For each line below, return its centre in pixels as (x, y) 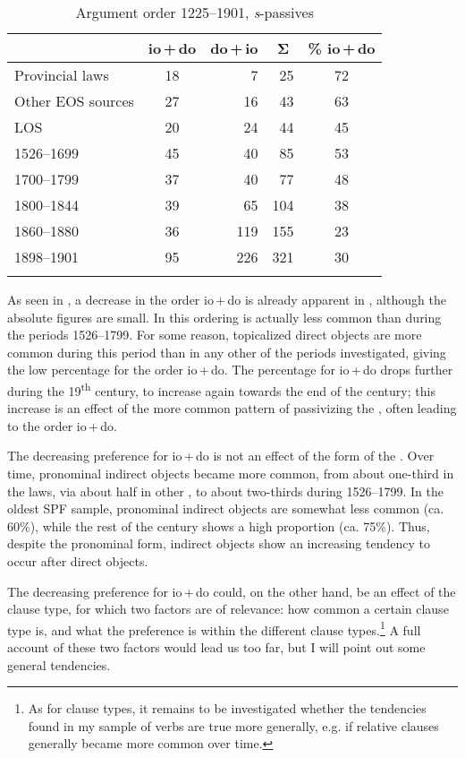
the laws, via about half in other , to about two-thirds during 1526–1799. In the (225, 491)
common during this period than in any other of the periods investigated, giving (227, 352)
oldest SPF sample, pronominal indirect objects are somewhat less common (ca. (226, 508)
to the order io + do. (62, 425)
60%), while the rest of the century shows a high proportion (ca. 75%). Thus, (219, 525)
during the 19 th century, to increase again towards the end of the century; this (221, 389)
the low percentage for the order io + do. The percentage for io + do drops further (230, 370)
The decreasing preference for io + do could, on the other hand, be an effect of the (232, 591)
